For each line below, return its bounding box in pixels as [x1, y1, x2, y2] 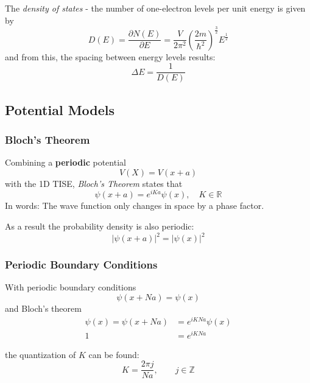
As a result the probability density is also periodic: [5, 220, 194, 233]
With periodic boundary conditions [5, 281, 136, 293]
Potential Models [5, 100, 115, 119]
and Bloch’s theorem [5, 301, 82, 314]
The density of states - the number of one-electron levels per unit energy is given [5, 2, 306, 14]
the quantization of [5, 348, 76, 360]
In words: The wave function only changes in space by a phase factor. [5, 199, 264, 212]
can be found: [88, 348, 139, 360]
